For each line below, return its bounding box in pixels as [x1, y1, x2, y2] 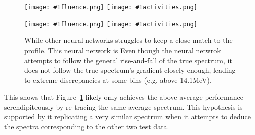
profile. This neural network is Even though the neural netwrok [24, 44, 221, 55]
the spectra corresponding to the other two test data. [4, 121, 169, 132]
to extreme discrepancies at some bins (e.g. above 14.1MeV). [24, 74, 212, 85]
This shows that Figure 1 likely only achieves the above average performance [4, 92, 243, 102]
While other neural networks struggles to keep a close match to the [24, 35, 233, 46]
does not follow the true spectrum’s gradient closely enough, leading [24, 65, 236, 75]
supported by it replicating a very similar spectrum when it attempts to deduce [4, 111, 251, 122]
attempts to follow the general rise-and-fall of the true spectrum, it [24, 55, 232, 65]
